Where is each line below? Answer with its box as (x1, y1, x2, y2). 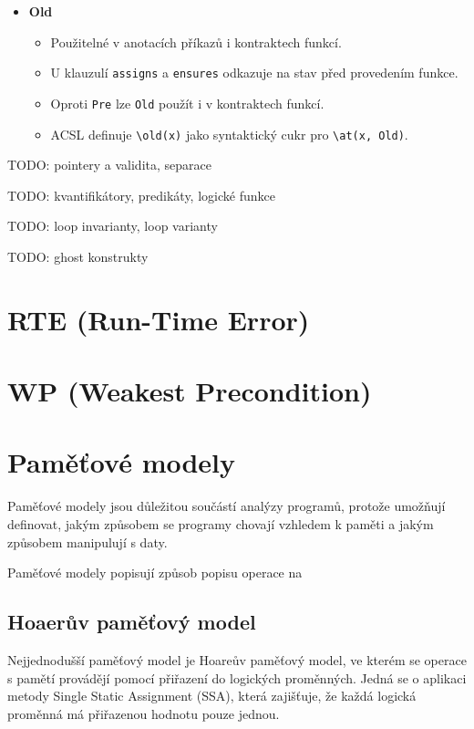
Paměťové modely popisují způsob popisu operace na (7, 563, 303, 582)
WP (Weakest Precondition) (7, 372, 372, 410)
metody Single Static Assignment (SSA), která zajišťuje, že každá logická (7, 686, 417, 705)
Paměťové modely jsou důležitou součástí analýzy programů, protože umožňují (7, 496, 446, 516)
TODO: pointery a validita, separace (7, 155, 211, 174)
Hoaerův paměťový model (7, 608, 256, 636)
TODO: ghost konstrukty (7, 246, 149, 266)
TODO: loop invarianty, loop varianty (7, 216, 218, 235)
